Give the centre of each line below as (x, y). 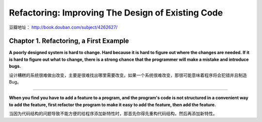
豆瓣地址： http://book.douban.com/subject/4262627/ (63, 27)
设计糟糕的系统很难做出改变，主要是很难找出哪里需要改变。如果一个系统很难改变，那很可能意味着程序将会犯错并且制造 (128, 75)
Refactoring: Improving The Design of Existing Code (116, 13)
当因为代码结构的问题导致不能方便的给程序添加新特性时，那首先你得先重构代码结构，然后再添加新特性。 (113, 114)
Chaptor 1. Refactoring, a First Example (69, 41)
